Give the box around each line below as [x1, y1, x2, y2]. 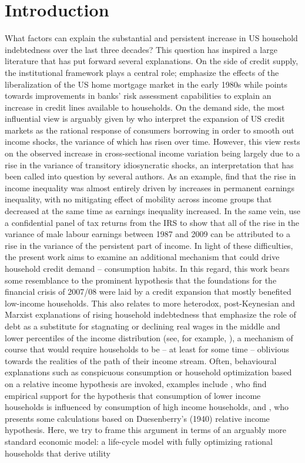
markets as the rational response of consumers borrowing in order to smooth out [5, 124, 294, 136]
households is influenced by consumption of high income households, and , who [5, 401, 289, 413]
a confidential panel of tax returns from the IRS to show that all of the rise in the [5, 216, 300, 228]
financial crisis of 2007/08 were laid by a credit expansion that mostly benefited [5, 285, 291, 298]
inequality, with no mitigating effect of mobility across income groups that [5, 193, 272, 205]
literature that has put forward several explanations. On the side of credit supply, [5, 55, 299, 67]
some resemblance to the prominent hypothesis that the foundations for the [5, 274, 277, 286]
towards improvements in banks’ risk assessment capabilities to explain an [5, 89, 272, 102]
